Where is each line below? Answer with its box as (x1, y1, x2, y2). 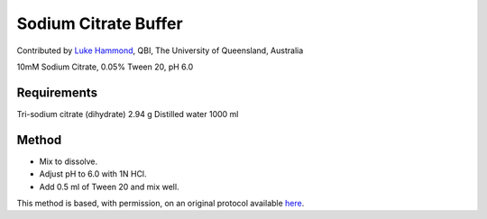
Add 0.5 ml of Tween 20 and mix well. (39, 181, 179, 192)
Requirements (16, 85, 98, 100)
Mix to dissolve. (39, 156, 98, 167)
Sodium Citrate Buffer (16, 14, 184, 33)
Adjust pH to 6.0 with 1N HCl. (39, 169, 148, 179)
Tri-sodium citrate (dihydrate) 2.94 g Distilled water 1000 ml (16, 108, 239, 119)
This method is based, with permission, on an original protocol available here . (16, 197, 305, 208)
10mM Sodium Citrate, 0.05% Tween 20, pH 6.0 (16, 61, 194, 72)
